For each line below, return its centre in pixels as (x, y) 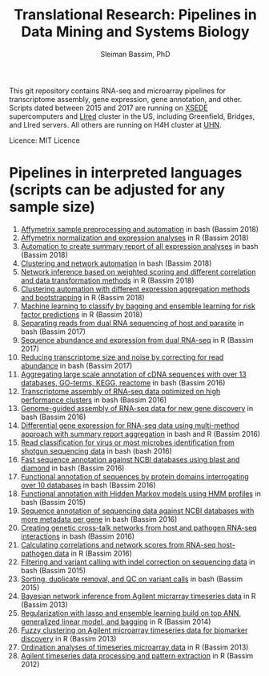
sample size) (52, 207)
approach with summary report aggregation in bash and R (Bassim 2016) (141, 434)
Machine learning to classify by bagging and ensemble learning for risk (138, 306)
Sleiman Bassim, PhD (135, 54)
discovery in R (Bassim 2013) (68, 638)
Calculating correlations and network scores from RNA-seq (118, 544)
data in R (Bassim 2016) (93, 553)
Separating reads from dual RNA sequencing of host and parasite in (132, 323)
